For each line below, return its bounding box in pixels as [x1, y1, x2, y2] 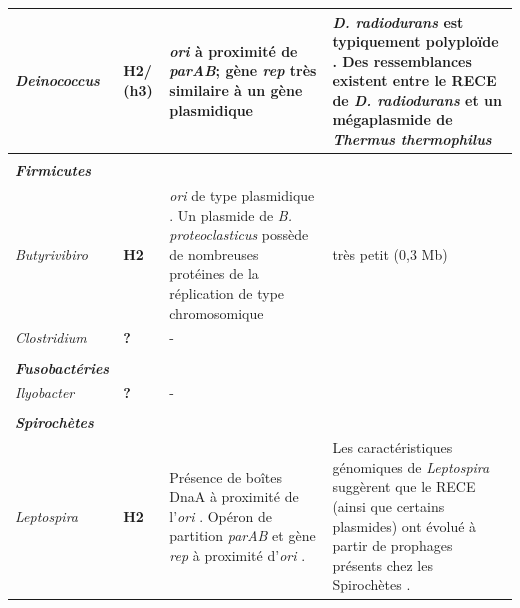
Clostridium [15, 327, 87, 348]
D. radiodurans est [332, 11, 464, 32]
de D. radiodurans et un [332, 89, 502, 110]
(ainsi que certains [332, 496, 445, 517]
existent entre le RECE [332, 70, 497, 91]
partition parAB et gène [169, 525, 316, 546]
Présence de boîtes [169, 466, 283, 487]
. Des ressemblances [332, 50, 472, 71]
